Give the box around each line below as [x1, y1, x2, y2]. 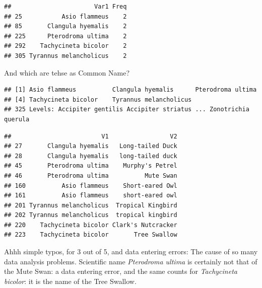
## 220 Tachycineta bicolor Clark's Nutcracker [4, 221, 177, 229]
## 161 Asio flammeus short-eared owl [4, 192, 177, 199]
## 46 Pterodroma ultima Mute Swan [4, 172, 177, 179]
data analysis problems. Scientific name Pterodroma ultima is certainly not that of [4, 256, 257, 266]
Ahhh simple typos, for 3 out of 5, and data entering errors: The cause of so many [4, 246, 258, 257]
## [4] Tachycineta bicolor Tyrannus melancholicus [4, 96, 192, 103]
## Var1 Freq [4, 3, 127, 10]
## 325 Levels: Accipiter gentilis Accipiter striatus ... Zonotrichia [4, 106, 249, 113]
